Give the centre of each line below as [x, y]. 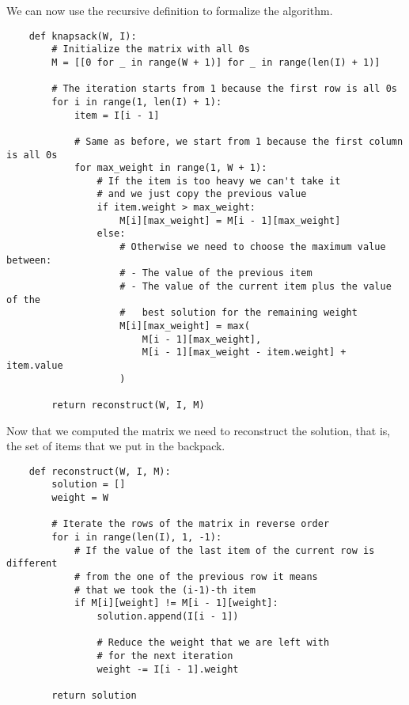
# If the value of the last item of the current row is [224, 550]
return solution [94, 695]
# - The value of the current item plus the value [256, 287]
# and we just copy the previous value [202, 194]
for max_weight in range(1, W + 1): [170, 168]
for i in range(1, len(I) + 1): [137, 102]
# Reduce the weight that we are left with [213, 643]
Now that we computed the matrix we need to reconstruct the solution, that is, [199, 430]
